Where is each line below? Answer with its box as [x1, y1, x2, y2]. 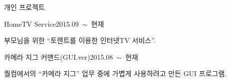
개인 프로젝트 [4, 2, 45, 12]
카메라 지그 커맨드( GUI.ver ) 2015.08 [4, 51, 113, 62]
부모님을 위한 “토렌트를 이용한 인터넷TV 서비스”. [4, 35, 156, 45]
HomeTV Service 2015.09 [4, 18, 79, 29]
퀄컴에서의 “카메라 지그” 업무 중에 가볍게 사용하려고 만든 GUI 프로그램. [4, 68, 227, 79]
